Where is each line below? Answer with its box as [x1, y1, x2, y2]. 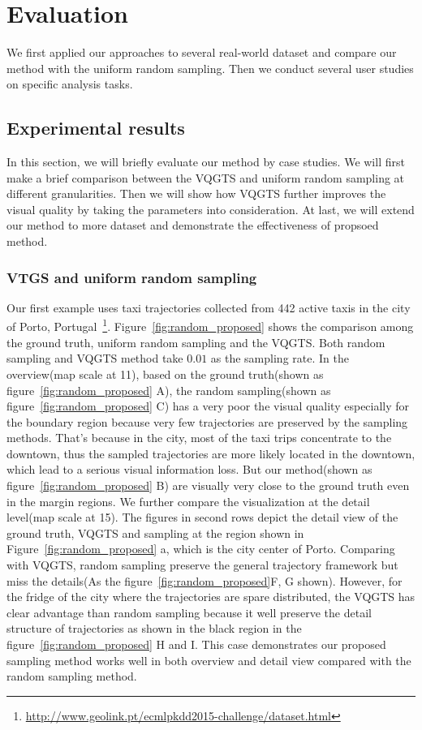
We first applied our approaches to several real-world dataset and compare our [6, 44, 397, 61]
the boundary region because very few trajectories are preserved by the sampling [6, 413, 408, 430]
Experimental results [6, 115, 185, 140]
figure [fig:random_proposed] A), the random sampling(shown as [6, 381, 331, 398]
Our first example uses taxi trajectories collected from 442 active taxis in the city [6, 298, 411, 316]
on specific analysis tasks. [6, 75, 133, 92]
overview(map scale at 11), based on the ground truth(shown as [6, 365, 324, 382]
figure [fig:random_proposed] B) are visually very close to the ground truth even [6, 477, 410, 494]
